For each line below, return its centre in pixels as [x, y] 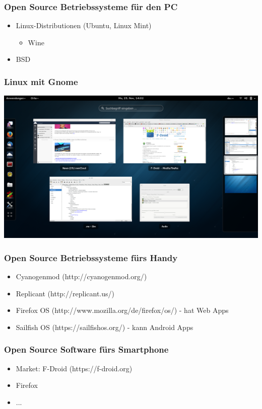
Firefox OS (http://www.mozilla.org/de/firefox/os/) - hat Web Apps [122, 310]
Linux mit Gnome [41, 81]
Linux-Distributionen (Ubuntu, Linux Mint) [84, 25]
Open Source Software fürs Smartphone [86, 349]
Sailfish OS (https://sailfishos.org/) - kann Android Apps [105, 327]
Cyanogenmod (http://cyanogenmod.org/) [81, 276]
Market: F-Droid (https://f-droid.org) [74, 368]
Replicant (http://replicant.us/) [65, 293]
